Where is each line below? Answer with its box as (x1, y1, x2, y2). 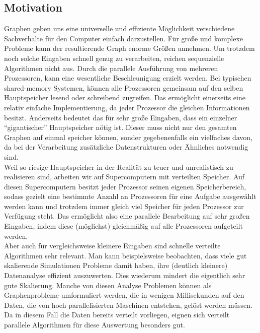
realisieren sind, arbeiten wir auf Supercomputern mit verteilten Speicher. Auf (4, 171, 245, 182)
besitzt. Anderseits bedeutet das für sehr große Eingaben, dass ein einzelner (4, 112, 237, 122)
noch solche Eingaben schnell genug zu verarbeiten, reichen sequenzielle (4, 52, 224, 63)
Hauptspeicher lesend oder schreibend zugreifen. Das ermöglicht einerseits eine (4, 92, 245, 103)
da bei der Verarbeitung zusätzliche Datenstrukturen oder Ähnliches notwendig (4, 142, 248, 152)
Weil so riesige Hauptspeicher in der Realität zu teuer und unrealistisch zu (4, 161, 233, 172)
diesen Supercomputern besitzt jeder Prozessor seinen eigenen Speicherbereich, (4, 181, 246, 191)
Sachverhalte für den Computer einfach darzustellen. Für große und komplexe (4, 33, 243, 43)
